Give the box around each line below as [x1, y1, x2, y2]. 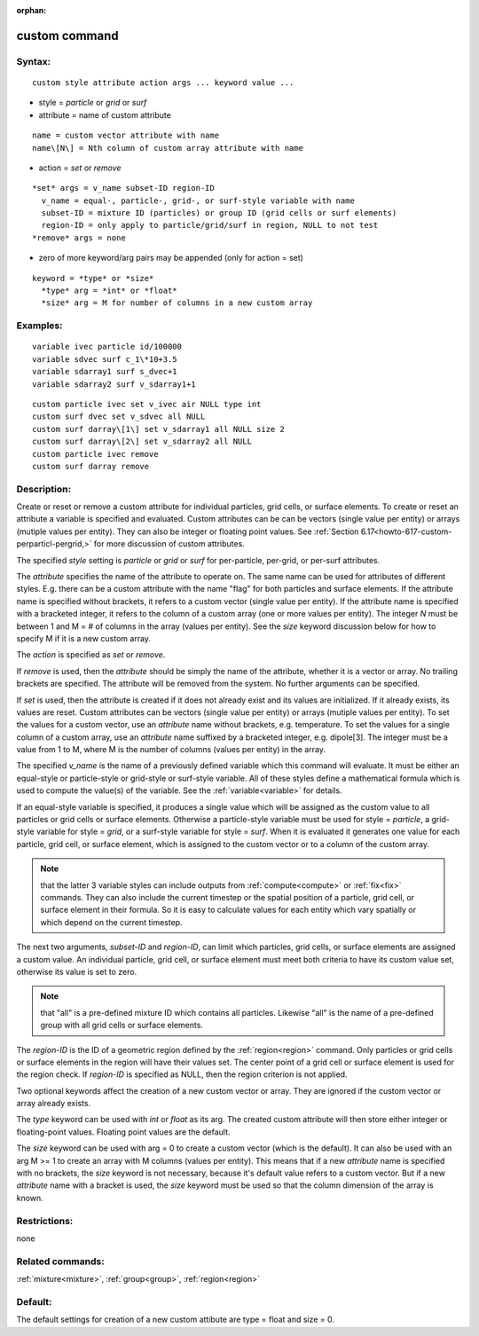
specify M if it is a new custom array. [16, 633, 151, 643]
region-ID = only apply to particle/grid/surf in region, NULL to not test [41, 220, 379, 231]
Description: [16, 483, 71, 495]
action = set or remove [38, 162, 122, 173]
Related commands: [16, 1255, 106, 1268]
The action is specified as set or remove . [16, 649, 166, 660]
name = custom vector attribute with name [32, 130, 220, 141]
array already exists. [16, 1098, 91, 1109]
